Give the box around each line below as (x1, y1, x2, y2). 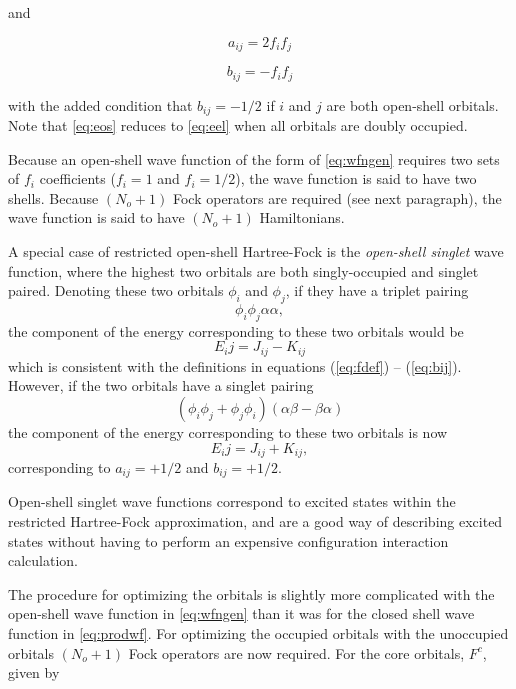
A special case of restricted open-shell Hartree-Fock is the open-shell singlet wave (8, 240, 504, 261)
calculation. (8, 550, 79, 571)
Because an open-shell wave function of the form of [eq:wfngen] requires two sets (8, 148, 500, 169)
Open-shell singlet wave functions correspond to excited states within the (8, 491, 456, 512)
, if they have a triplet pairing (285, 280, 469, 301)
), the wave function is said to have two (235, 168, 477, 189)
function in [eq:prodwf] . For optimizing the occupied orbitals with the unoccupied (8, 623, 509, 643)
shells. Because (8, 187, 99, 208)
